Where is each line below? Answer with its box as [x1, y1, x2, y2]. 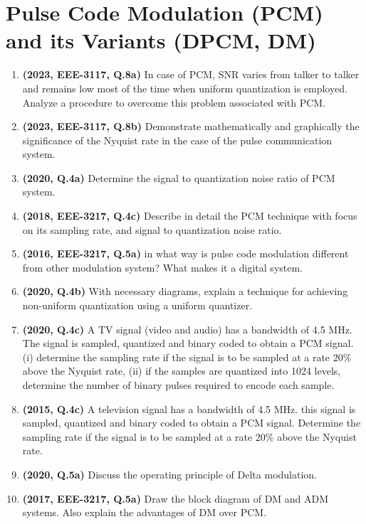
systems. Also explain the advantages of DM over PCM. [22, 505, 267, 520]
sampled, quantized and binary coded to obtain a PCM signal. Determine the [22, 415, 361, 430]
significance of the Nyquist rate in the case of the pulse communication [22, 132, 333, 147]
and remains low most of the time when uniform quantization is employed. [22, 80, 347, 95]
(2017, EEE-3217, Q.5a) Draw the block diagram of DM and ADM [22, 491, 329, 506]
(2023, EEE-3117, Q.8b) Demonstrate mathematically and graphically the [22, 119, 360, 134]
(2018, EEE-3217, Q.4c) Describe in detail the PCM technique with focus [22, 208, 357, 223]
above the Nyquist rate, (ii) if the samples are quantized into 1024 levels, [22, 363, 341, 378]
